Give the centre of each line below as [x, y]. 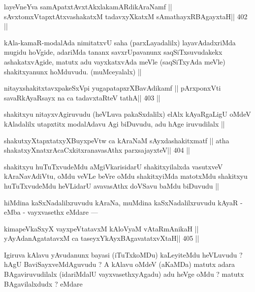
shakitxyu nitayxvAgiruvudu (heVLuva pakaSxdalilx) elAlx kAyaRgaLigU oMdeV [127, 114]
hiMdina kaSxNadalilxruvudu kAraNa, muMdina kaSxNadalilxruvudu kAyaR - [123, 202]
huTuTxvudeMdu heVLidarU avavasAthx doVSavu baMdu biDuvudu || [112, 185]
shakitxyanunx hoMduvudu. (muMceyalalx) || [73, 71]
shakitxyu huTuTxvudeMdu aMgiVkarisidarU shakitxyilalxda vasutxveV [113, 166]
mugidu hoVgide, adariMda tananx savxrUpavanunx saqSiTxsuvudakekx [113, 52]
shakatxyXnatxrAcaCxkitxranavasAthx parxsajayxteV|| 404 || [97, 150]
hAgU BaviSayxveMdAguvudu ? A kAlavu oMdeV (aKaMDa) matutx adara [120, 264]
